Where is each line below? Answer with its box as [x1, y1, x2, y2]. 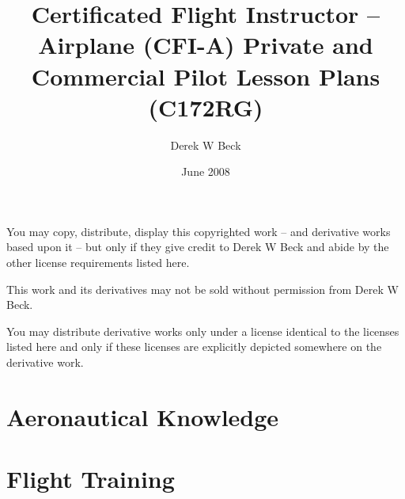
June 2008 [181, 163, 230, 180]
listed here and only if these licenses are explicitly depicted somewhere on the [6, 338, 382, 355]
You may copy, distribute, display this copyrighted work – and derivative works [6, 223, 391, 239]
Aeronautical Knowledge [6, 400, 279, 432]
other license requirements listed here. [6, 254, 190, 271]
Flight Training [6, 463, 175, 495]
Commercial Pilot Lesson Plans [31, 59, 380, 92]
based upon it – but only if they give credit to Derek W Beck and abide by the [6, 238, 389, 255]
